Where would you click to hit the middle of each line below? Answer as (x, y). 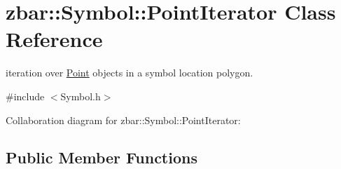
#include (25, 96)
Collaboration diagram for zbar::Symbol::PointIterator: (123, 120)
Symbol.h (81, 96)
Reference (54, 39)
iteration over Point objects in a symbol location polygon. (130, 73)
